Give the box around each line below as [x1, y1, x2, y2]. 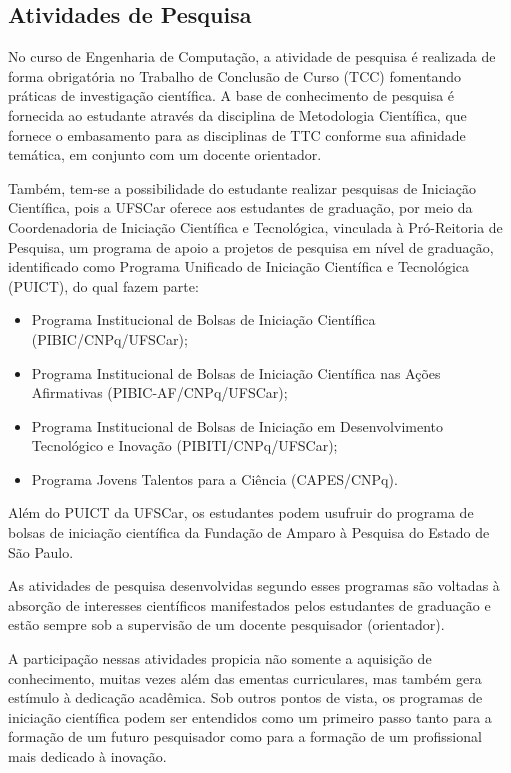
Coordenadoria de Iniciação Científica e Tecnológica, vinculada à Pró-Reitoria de [8, 216, 503, 237]
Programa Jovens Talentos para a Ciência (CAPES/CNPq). [31, 468, 398, 489]
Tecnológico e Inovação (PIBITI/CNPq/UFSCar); [31, 435, 338, 456]
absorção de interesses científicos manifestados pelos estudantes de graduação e [8, 594, 491, 615]
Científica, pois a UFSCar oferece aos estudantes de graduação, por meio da [8, 197, 473, 218]
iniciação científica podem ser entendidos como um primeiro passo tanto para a [8, 706, 492, 727]
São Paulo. [8, 541, 74, 562]
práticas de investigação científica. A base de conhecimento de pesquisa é [8, 85, 455, 106]
